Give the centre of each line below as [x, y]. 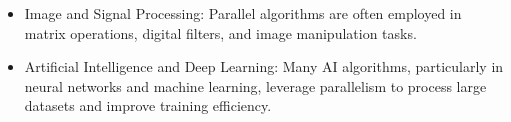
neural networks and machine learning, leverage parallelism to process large [255, 85]
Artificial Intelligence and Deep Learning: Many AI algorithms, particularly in [264, 66]
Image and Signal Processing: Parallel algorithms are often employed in [243, 13]
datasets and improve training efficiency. [148, 105]
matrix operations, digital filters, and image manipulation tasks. [220, 32]
